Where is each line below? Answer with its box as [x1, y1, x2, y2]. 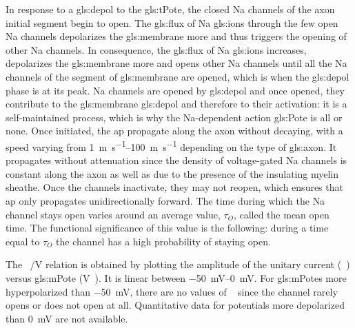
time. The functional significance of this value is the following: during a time [6, 221, 329, 235]
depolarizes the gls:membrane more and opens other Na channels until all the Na [6, 56, 347, 70]
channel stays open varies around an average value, [6, 207, 221, 221]
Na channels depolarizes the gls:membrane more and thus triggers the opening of [6, 29, 347, 43]
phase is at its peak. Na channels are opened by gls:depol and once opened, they [6, 83, 345, 97]
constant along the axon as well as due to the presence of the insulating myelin [6, 166, 338, 181]
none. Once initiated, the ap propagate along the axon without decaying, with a [6, 123, 343, 138]
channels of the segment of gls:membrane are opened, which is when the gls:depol [6, 69, 349, 83]
